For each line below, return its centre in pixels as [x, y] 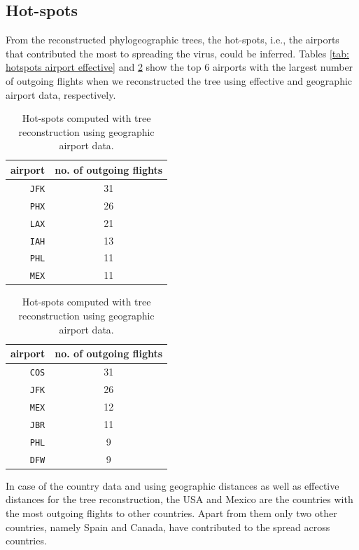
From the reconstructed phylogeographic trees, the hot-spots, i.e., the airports [173, 40]
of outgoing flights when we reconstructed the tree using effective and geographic [179, 80]
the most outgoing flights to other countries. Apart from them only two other [171, 513]
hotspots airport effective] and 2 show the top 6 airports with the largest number [179, 67]
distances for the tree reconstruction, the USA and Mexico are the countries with [179, 499]
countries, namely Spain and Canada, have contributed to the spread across [168, 527]
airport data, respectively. [61, 94]
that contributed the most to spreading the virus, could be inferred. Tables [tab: [177, 53]
